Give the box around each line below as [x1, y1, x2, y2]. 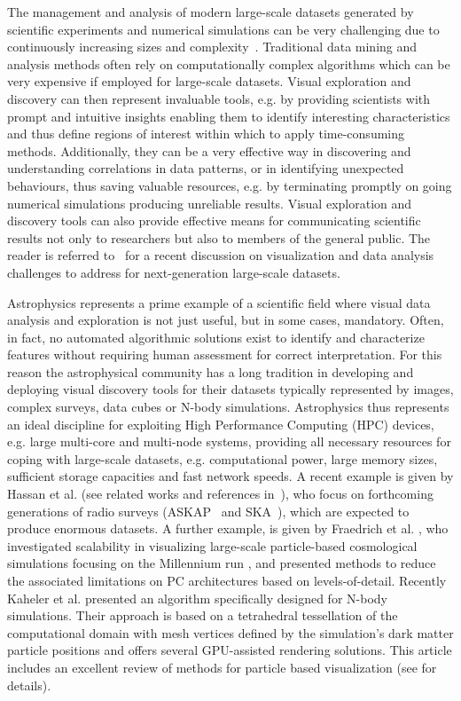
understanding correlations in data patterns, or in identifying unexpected [7, 159, 404, 177]
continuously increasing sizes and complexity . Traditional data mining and [7, 37, 418, 56]
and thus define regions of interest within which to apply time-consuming [7, 124, 405, 143]
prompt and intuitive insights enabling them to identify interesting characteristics [7, 106, 450, 125]
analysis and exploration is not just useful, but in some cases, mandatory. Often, [7, 311, 444, 329]
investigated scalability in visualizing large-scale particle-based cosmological [7, 536, 418, 555]
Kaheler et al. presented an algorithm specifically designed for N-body [7, 588, 387, 607]
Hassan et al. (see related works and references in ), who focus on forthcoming [7, 484, 434, 503]
